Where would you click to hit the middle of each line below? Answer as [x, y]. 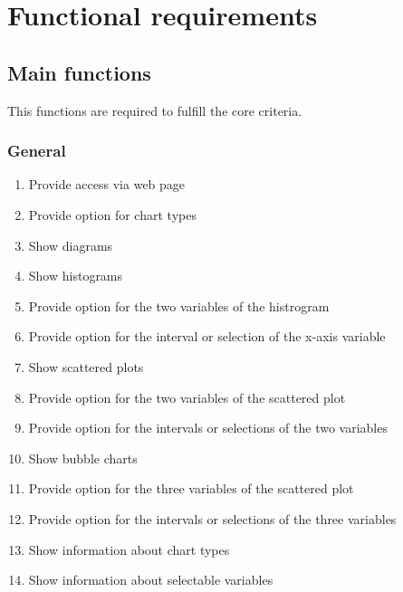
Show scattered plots [86, 366]
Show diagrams [71, 245]
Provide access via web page [107, 184]
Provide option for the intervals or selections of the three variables [212, 518]
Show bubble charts [83, 458]
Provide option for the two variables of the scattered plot [187, 397]
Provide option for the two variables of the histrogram [179, 306]
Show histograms [76, 276]
